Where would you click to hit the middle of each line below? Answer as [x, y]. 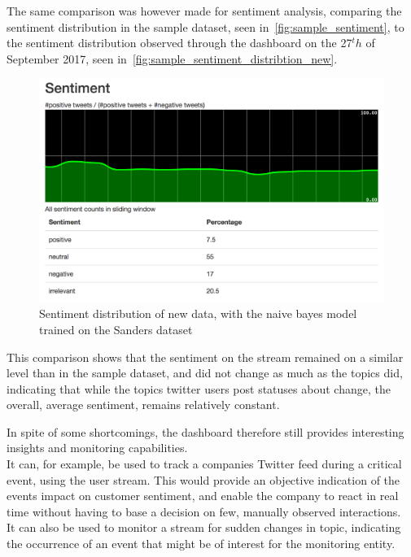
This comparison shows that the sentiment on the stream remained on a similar [205, 357]
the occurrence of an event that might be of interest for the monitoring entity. [201, 544]
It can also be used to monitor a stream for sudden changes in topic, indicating [204, 527]
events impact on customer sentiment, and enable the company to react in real [203, 496]
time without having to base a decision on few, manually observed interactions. [204, 511]
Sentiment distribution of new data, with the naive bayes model [198, 313]
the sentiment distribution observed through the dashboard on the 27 [179, 43]
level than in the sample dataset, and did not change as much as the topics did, [205, 373]
